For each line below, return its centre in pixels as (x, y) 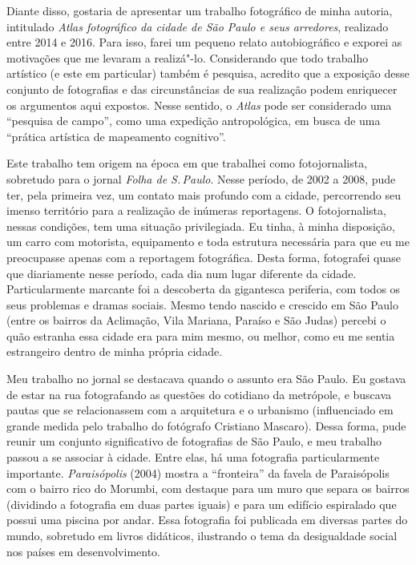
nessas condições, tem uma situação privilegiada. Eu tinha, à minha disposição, (201, 226)
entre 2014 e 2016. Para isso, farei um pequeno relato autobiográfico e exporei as (204, 42)
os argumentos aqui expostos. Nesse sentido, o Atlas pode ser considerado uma (199, 105)
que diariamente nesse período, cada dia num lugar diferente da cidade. (182, 273)
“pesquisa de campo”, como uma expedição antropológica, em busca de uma (194, 121)
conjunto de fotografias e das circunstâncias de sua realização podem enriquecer (202, 89)
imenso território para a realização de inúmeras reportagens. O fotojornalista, (196, 210)
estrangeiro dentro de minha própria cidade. (115, 351)
